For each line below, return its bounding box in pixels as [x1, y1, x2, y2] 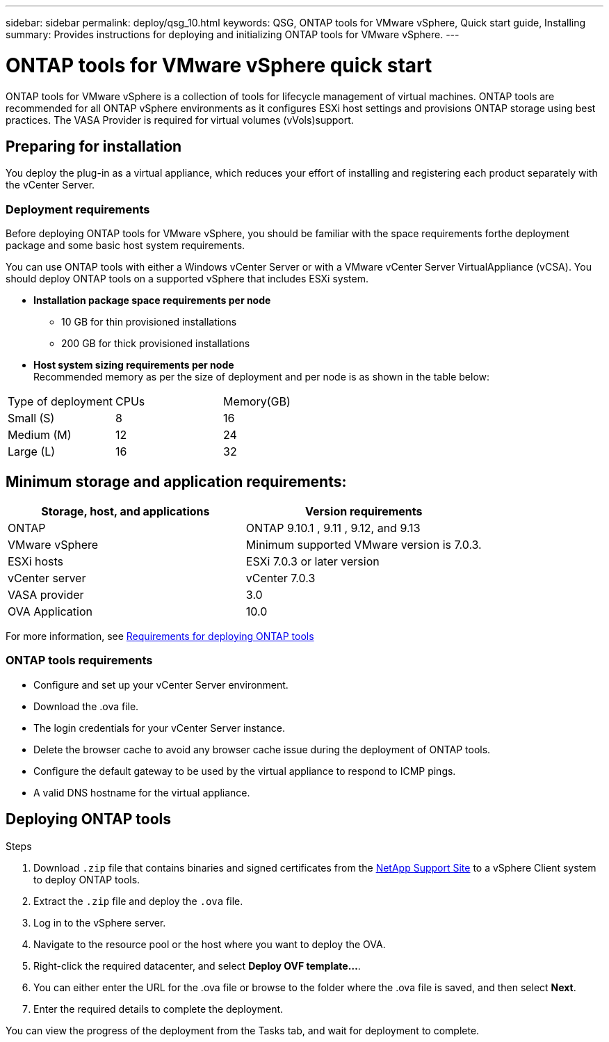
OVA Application [8, 604, 92, 618]
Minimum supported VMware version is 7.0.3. [245, 537, 482, 552]
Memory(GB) [223, 394, 291, 409]
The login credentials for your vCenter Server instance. [33, 721, 285, 734]
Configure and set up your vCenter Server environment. [33, 678, 289, 691]
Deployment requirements [6, 202, 150, 216]
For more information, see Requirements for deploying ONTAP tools [6, 630, 314, 642]
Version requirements [305, 504, 423, 518]
